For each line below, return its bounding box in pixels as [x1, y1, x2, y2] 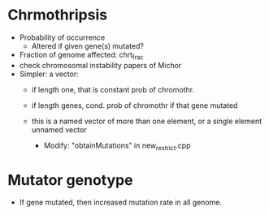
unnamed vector [31, 124, 87, 135]
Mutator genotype [7, 170, 133, 189]
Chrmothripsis [7, 6, 107, 24]
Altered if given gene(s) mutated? [31, 41, 144, 50]
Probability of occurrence [19, 32, 106, 42]
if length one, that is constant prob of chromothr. [31, 84, 195, 94]
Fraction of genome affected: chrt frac [19, 49, 144, 62]
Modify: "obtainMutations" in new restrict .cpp [43, 140, 191, 152]
